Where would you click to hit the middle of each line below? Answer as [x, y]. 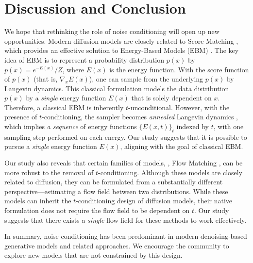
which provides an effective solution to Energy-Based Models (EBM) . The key [122, 50]
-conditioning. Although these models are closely [170, 172]
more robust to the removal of [49, 172]
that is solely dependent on [171, 98]
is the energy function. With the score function [179, 69]
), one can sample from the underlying [146, 79]
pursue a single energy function [51, 146]
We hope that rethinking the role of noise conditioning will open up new [112, 31]
